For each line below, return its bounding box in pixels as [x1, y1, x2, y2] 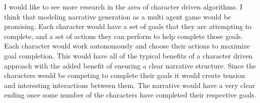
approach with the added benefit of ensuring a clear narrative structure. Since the [4, 60, 256, 70]
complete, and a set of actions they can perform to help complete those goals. [4, 30, 243, 41]
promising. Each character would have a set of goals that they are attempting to [4, 21, 252, 31]
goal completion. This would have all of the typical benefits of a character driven [4, 50, 253, 60]
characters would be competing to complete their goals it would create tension [4, 70, 245, 80]
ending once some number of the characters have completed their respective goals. [4, 89, 256, 100]
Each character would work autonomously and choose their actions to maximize [4, 40, 250, 51]
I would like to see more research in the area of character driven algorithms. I [4, 1, 243, 11]
